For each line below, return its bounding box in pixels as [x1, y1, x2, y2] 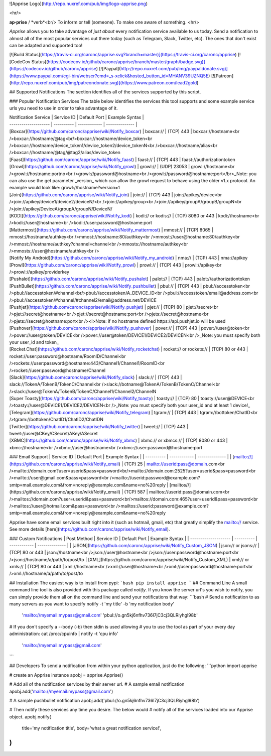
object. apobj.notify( [9, 713, 51, 720]
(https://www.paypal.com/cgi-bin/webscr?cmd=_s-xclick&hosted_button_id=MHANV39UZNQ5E [9, 73, 209, 79]
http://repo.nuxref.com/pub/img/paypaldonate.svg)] [120, 66, 228, 72]
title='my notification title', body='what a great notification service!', [22, 725, 162, 731]
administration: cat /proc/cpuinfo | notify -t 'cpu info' [9, 631, 118, 637]
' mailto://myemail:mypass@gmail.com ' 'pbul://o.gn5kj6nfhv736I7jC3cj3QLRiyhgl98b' [22, 612, 198, 618]
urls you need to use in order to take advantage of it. [9, 105, 118, 111]
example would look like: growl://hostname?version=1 [9, 185, 120, 191]
